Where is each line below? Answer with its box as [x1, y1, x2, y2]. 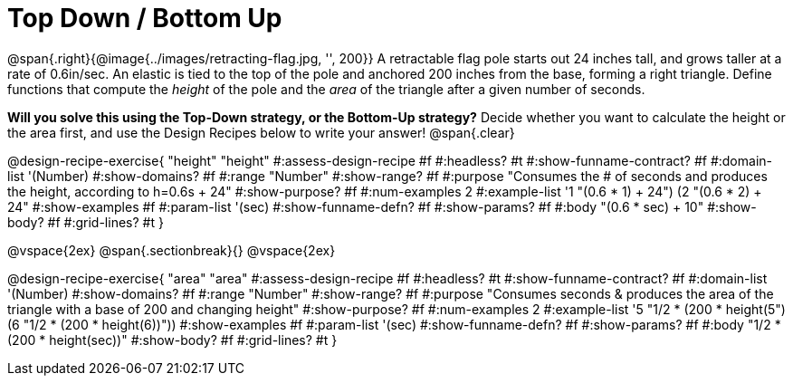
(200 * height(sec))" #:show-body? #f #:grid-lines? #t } [7, 331, 338, 348]
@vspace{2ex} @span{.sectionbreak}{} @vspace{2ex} [7, 242, 336, 258]
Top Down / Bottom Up [7, 3, 282, 34]
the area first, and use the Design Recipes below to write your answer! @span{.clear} [7, 124, 515, 140]
